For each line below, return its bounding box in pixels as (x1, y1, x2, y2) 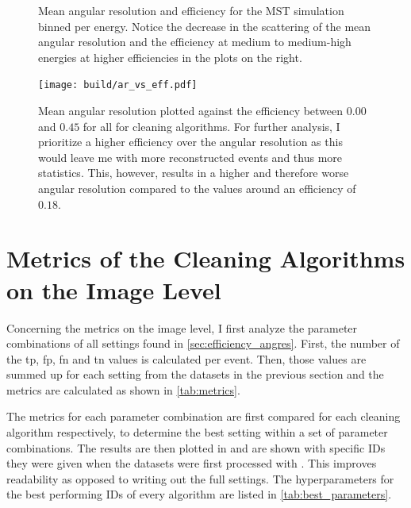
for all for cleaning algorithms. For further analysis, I (83, 117, 340, 134)
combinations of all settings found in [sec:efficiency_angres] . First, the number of (6, 335, 400, 352)
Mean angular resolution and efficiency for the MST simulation (38, 2, 344, 18)
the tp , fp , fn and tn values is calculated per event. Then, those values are (6, 350, 367, 367)
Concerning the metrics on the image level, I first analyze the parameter (6, 319, 358, 336)
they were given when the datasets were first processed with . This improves (6, 455, 377, 471)
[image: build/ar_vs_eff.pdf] (38, 79, 198, 91)
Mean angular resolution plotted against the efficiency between (38, 102, 344, 119)
